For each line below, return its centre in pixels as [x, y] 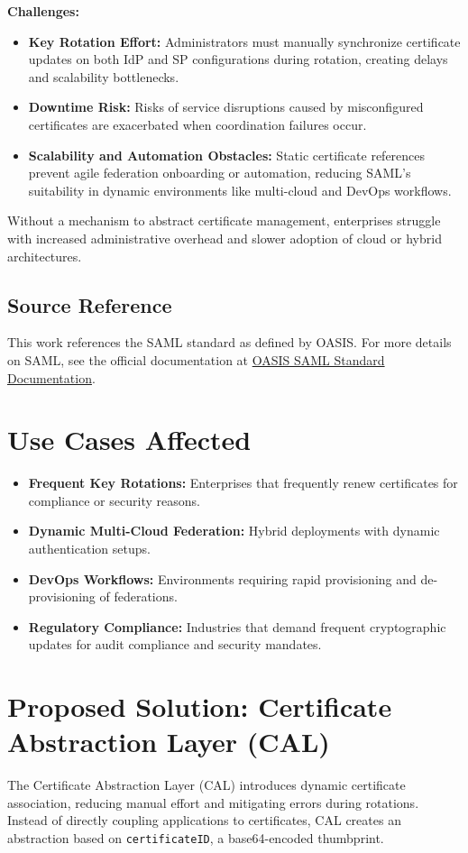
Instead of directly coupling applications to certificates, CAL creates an [204, 820]
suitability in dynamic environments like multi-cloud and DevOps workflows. [240, 190]
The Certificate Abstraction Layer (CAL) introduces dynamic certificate [206, 785]
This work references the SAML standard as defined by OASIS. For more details [229, 342]
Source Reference [90, 304]
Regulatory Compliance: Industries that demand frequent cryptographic [237, 626]
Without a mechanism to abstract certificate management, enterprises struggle [224, 220]
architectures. [45, 256]
